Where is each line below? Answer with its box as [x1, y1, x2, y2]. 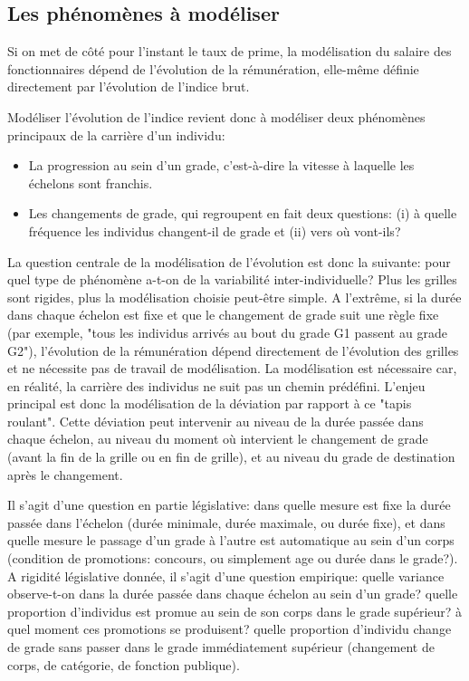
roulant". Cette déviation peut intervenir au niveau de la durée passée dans [7, 411, 424, 430]
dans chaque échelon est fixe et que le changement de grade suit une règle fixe [7, 305, 439, 324]
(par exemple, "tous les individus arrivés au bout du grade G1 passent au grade [7, 322, 447, 341]
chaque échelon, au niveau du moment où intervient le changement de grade [7, 429, 428, 448]
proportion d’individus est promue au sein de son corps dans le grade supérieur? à [7, 601, 463, 620]
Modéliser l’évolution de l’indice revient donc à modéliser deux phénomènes [7, 107, 426, 126]
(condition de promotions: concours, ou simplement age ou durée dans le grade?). [7, 549, 458, 568]
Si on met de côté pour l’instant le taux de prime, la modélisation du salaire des [7, 42, 452, 61]
